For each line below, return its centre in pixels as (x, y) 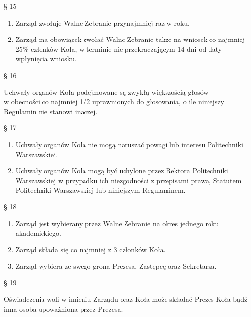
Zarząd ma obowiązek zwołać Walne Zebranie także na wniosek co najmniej (130, 39)
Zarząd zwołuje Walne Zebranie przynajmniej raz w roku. (103, 22)
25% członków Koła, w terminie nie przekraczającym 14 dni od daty (119, 49)
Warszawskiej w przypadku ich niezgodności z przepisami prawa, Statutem (128, 180)
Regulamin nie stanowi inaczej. (51, 111)
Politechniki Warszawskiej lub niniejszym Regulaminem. (101, 190)
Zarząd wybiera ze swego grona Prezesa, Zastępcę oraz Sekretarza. (116, 266)
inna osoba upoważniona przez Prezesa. (63, 309)
